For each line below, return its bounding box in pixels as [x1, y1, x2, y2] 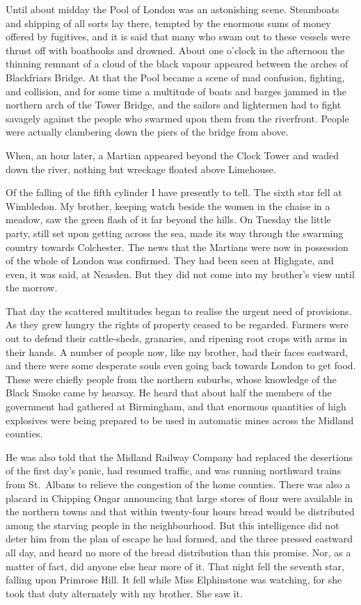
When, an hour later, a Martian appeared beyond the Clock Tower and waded [6, 147, 339, 162]
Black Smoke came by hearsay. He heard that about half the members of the [6, 385, 332, 400]
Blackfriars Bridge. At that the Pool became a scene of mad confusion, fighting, [6, 70, 345, 84]
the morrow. [6, 280, 58, 295]
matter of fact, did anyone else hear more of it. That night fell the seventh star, [6, 558, 344, 573]
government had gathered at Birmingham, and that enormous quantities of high [6, 399, 346, 414]
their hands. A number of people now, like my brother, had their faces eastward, [6, 344, 348, 359]
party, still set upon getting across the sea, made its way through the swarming [6, 225, 344, 240]
